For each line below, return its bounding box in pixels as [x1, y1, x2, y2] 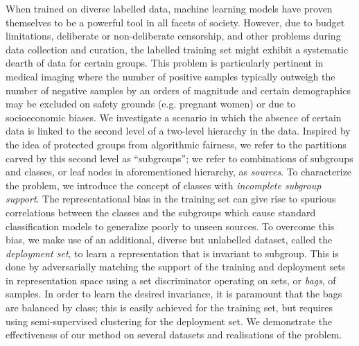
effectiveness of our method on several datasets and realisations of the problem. [6, 327, 342, 342]
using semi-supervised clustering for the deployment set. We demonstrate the [6, 313, 333, 328]
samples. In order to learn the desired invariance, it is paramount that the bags [6, 286, 342, 301]
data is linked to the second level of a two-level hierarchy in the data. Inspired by [6, 123, 351, 138]
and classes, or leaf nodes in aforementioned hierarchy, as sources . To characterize [6, 164, 352, 179]
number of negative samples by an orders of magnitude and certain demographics [6, 83, 351, 97]
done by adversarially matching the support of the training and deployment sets [6, 259, 346, 274]
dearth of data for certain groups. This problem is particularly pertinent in [6, 55, 324, 70]
